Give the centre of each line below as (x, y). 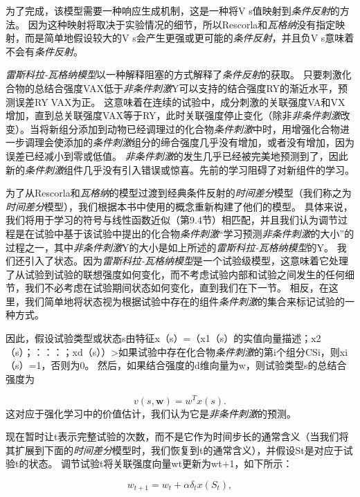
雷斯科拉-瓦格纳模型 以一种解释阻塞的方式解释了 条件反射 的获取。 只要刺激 (174, 74)
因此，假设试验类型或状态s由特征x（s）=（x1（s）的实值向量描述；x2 (163, 338)
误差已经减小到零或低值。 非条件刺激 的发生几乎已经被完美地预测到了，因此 (177, 155)
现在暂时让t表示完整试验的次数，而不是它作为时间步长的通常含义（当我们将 (177, 436)
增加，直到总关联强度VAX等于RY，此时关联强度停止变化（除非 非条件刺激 (173, 115)
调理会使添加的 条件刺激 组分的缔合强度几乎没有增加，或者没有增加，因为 (189, 142)
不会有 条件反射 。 (44, 51)
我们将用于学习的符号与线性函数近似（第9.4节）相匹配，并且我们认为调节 (172, 220)
